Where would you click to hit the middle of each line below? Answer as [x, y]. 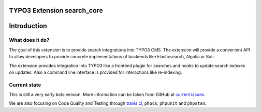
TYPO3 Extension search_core [56, 10]
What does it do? [29, 40]
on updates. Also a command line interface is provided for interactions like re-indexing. [95, 72]
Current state [25, 85]
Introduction [28, 26]
